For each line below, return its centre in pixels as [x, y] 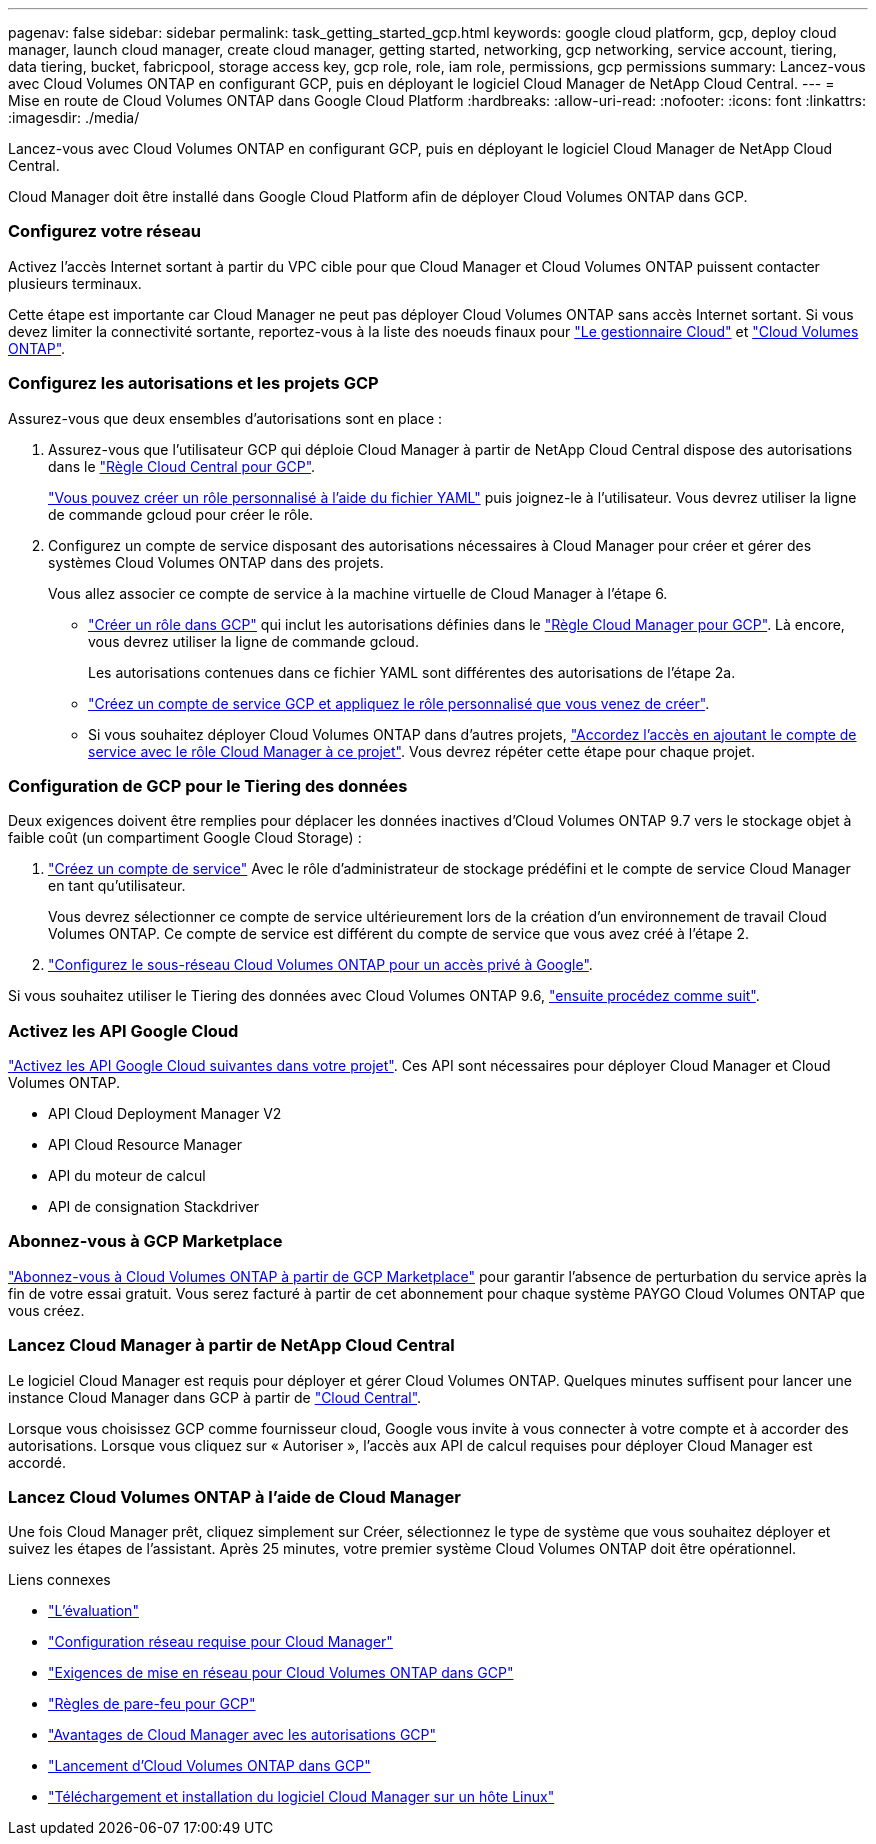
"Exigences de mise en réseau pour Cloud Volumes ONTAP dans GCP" [281, 1673]
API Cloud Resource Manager [145, 1144]
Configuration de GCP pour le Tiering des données [208, 785]
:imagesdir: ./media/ [74, 117]
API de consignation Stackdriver [153, 1206]
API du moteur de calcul [127, 1175]
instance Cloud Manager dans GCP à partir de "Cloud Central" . [215, 1397]
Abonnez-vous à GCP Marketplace [145, 1241]
